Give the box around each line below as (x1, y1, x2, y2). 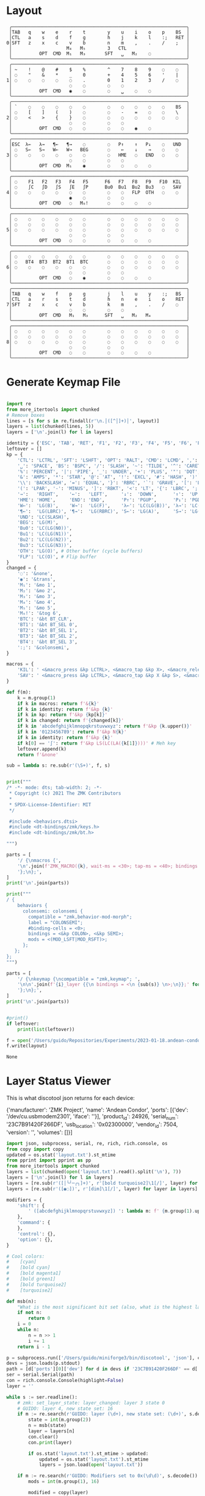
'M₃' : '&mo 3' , (17, 593, 56, 599)
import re (6, 400, 32, 407)
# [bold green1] (6, 1276, 56, 1282)
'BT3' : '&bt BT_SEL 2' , (17, 633, 78, 639)
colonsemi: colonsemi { (22, 908, 84, 914)
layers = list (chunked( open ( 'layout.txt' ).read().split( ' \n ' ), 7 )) (6, 1169, 182, 1175)
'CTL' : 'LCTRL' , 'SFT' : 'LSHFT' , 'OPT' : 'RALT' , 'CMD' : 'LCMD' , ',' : (17, 457, 198, 463)
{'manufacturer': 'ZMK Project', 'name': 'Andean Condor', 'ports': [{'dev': (6, 1106, 189, 1114)
